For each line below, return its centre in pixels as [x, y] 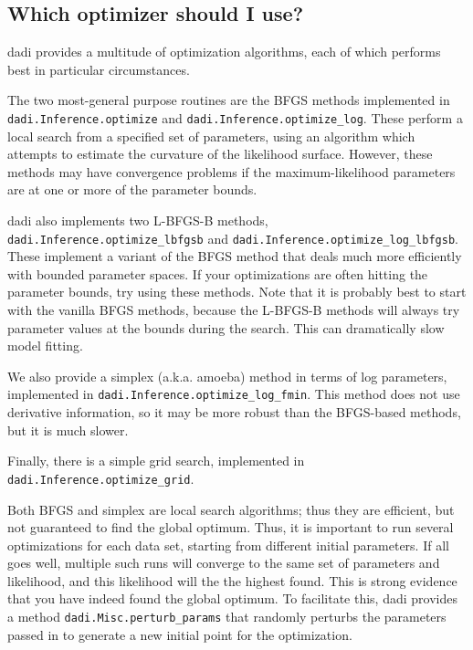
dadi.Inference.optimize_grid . [101, 478]
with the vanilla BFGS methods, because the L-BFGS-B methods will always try [234, 310]
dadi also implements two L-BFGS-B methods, [138, 220]
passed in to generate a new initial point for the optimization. [180, 634]
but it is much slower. [68, 430]
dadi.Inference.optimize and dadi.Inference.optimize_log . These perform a [235, 117]
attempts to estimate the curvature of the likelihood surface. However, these [220, 154]
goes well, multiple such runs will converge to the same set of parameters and [224, 563]
